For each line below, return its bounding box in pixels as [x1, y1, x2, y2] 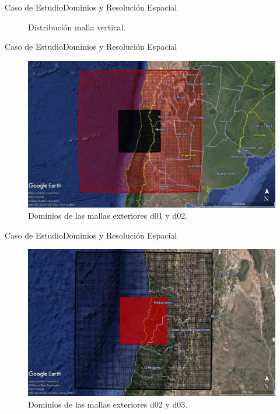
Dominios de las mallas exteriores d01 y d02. [28, 209, 188, 222]
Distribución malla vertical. [28, 20, 126, 33]
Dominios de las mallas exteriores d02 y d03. [28, 398, 188, 410]
